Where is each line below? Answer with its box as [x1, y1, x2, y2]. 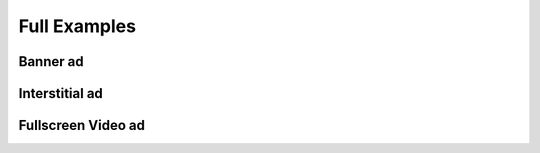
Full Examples [18, 15, 137, 37]
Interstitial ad [18, 85, 104, 102]
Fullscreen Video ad [18, 117, 145, 134]
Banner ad [18, 53, 84, 70]
